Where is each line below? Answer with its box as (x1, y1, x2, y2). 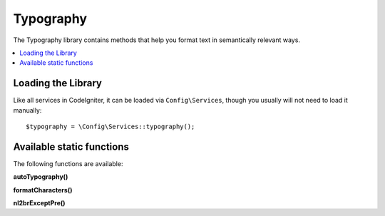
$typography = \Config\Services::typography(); (26, 123, 195, 131)
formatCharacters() (13, 185, 73, 194)
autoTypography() (13, 173, 68, 181)
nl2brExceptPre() (13, 199, 66, 207)
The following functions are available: (13, 159, 123, 168)
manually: (13, 106, 42, 114)
